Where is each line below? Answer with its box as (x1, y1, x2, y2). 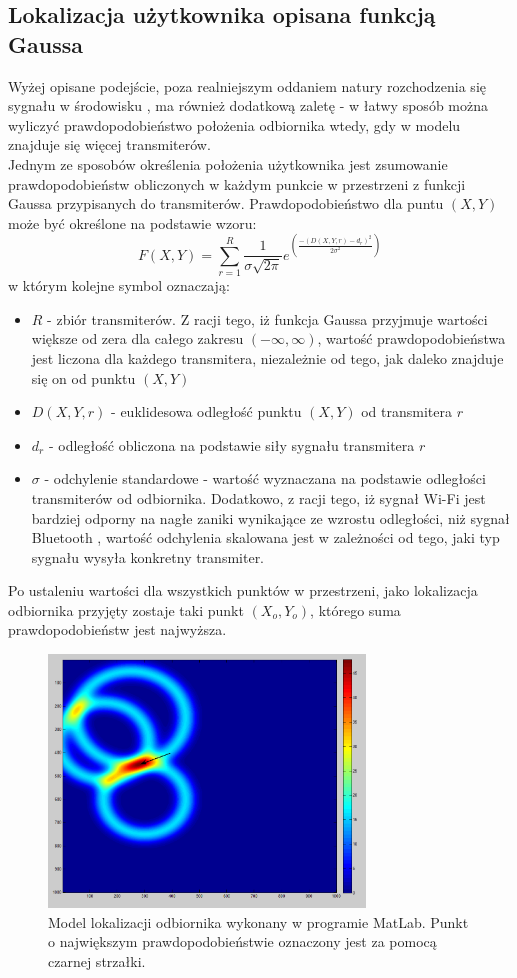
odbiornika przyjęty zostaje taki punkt (8, 599, 244, 620)
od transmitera (361, 401, 452, 422)
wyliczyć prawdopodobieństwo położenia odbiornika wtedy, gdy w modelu (8, 114, 461, 135)
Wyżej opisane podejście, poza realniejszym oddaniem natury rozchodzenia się (8, 75, 486, 96)
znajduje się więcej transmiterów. (8, 134, 211, 155)
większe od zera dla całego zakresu (31, 328, 244, 349)
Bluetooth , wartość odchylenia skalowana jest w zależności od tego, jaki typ (31, 527, 500, 548)
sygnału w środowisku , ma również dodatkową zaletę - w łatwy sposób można (8, 95, 488, 116)
